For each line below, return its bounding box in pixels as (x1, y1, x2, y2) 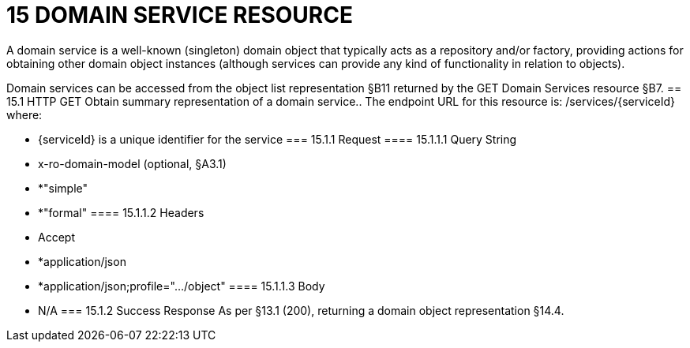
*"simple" (38, 181, 88, 195)
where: (6, 107, 43, 122)
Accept (38, 230, 75, 244)
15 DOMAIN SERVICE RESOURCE (6, 2, 353, 28)
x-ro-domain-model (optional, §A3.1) (38, 156, 227, 170)
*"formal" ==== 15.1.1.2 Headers (38, 205, 204, 219)
